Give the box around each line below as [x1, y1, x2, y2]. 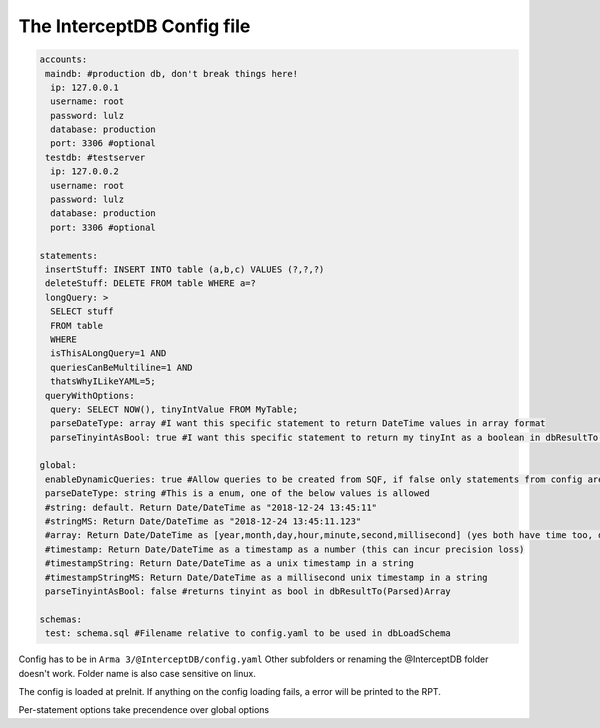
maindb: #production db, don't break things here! [45, 68, 299, 79]
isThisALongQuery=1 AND [50, 348, 167, 359]
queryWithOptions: [45, 390, 135, 401]
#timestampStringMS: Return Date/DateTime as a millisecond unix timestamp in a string [45, 571, 489, 583]
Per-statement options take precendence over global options [18, 704, 270, 716]
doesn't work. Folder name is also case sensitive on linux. [18, 667, 257, 679]
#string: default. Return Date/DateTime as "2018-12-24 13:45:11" [45, 501, 378, 513]
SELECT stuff [50, 306, 114, 317]
